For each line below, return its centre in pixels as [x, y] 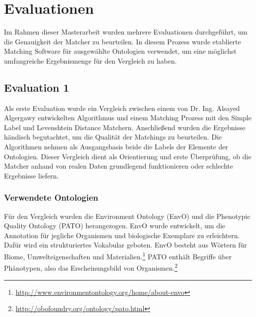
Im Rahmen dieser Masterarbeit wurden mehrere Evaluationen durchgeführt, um [126, 32]
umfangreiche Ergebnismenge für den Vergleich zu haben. [90, 60]
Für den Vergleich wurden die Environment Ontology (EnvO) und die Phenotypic [127, 216]
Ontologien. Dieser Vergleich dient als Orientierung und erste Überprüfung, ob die [128, 156]
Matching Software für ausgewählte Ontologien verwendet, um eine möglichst [120, 51]
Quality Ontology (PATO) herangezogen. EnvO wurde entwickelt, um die [115, 226]
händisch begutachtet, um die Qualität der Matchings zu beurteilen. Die [113, 137]
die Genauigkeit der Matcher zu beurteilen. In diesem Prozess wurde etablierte [123, 41]
